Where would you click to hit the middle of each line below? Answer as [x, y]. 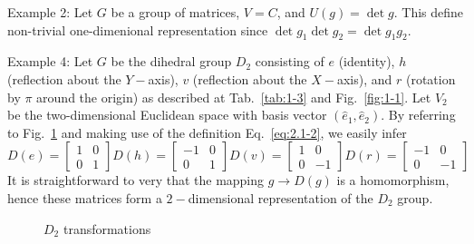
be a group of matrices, [175, 12]
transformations [107, 228]
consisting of [290, 61]
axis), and [364, 78]
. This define [429, 12]
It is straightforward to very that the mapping [136, 180]
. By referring [418, 115]
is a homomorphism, [393, 180]
